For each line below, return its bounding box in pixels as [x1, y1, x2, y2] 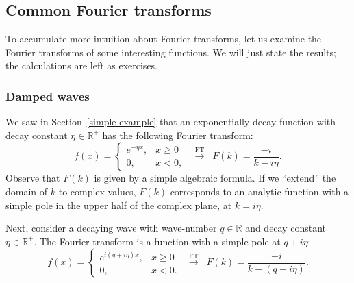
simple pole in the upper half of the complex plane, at [5, 197, 232, 212]
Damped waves [5, 87, 90, 104]
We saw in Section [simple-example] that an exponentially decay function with [5, 114, 336, 129]
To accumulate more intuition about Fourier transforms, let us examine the [5, 32, 322, 46]
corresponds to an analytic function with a [170, 184, 349, 198]
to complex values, [58, 184, 136, 198]
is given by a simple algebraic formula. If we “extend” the [94, 171, 336, 185]
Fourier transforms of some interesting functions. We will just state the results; [5, 45, 336, 59]
